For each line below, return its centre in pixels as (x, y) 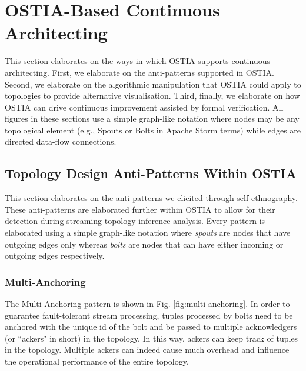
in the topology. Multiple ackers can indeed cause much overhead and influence (147, 350)
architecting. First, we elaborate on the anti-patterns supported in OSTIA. (139, 72)
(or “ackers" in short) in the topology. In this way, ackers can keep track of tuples (152, 338)
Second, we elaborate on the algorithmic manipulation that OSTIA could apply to (153, 84)
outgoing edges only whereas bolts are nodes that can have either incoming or (144, 244)
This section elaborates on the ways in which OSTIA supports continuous (137, 61)
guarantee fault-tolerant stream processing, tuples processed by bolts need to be (149, 315)
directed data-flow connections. (61, 141)
